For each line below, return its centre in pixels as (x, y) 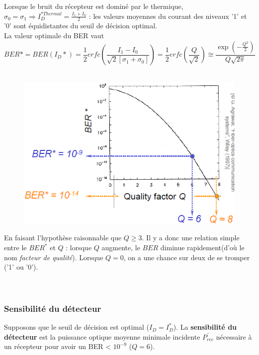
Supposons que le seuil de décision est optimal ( (77, 327)
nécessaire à (234, 336)
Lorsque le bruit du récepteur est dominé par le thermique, (94, 6)
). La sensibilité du (205, 327)
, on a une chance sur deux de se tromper (187, 257)
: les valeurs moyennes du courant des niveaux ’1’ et (168, 16)
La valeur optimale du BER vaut (54, 35)
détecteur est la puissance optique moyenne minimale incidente (102, 336)
